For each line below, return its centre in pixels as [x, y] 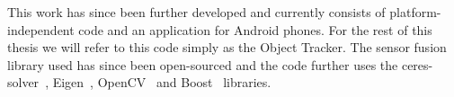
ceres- [417, 64]
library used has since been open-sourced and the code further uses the [203, 64]
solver [23, 82]
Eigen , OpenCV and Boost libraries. [162, 82]
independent [41, 29]
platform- [415, 12]
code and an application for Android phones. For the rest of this [255, 29]
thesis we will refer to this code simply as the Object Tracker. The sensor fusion [227, 47]
